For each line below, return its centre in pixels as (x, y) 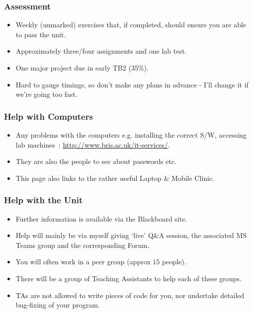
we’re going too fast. (46, 94)
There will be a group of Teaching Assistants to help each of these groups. (128, 278)
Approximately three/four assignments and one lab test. (101, 51)
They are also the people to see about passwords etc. (96, 161)
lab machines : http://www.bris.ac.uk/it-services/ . (93, 144)
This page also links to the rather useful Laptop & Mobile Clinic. (115, 178)
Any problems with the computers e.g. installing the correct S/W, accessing (131, 135)
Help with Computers (48, 116)
